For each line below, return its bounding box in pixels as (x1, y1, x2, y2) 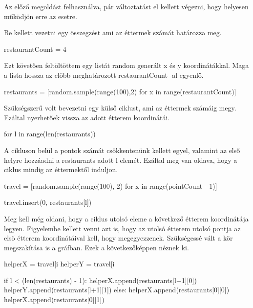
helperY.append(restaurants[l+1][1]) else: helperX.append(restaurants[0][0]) (4, 285, 230, 295)
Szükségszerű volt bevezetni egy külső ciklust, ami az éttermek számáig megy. (4, 103, 236, 113)
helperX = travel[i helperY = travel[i (4, 259, 115, 269)
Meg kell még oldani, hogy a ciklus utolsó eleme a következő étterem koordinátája (4, 213, 249, 223)
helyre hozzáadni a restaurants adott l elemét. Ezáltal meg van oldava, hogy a (4, 154, 237, 165)
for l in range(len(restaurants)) (4, 129, 96, 139)
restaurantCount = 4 (4, 44, 66, 54)
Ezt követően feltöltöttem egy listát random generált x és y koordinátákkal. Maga (4, 60, 249, 70)
